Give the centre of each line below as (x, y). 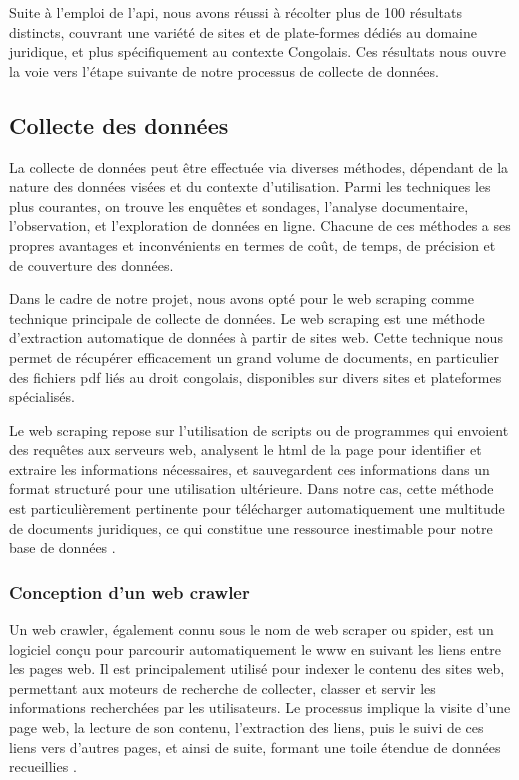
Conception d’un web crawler (129, 591)
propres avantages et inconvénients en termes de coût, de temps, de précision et (252, 244)
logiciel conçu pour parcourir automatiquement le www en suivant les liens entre (255, 648)
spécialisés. (42, 396)
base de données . (62, 547)
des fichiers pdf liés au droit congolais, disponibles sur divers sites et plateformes (255, 376)
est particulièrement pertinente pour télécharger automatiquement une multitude (257, 508)
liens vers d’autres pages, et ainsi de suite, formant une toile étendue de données (255, 746)
